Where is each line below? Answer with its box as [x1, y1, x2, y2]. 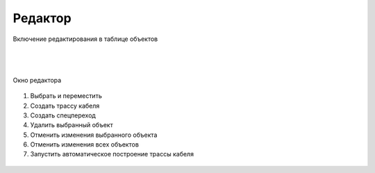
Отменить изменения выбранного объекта [30, 131, 158, 139]
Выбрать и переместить [30, 92, 102, 100]
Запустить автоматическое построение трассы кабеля [30, 150, 194, 158]
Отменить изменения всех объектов [30, 140, 139, 149]
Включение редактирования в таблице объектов [12, 35, 158, 43]
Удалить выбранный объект [30, 121, 114, 129]
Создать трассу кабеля [30, 101, 100, 110]
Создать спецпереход [30, 111, 97, 120]
